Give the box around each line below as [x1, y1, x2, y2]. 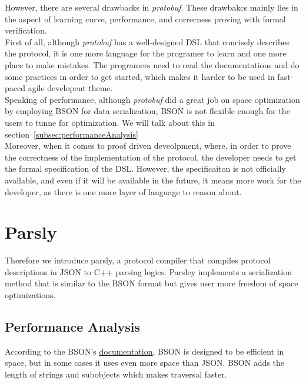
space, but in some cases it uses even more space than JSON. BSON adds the [5, 356, 285, 369]
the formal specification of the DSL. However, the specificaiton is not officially [5, 162, 286, 175]
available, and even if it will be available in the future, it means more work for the [5, 173, 301, 186]
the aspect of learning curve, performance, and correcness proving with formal [5, 12, 286, 25]
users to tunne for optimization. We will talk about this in [5, 116, 215, 128]
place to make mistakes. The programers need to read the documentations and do [5, 58, 300, 71]
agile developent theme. [28, 82, 113, 94]
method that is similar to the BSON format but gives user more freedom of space [5, 277, 298, 289]
